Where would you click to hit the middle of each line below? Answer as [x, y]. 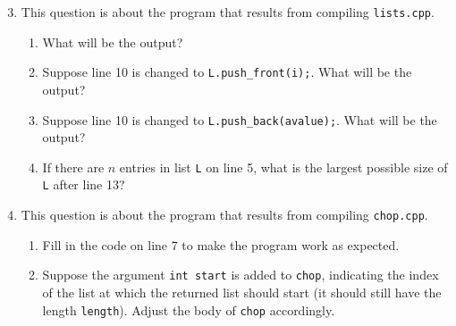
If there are [73, 167]
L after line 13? [84, 184]
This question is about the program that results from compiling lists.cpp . [228, 12]
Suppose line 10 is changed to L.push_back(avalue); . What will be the [240, 119]
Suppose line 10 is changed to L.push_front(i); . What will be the [227, 72]
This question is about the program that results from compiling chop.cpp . [224, 215]
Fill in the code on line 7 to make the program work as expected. [221, 244]
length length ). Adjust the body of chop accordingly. [189, 309]
